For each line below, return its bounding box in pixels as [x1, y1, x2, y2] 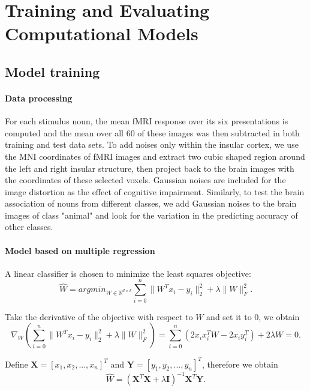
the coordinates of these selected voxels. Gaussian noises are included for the [5, 174, 286, 186]
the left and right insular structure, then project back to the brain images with [5, 162, 294, 174]
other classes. [5, 220, 53, 233]
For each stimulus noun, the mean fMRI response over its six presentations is [5, 115, 288, 127]
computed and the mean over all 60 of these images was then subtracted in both [5, 126, 300, 139]
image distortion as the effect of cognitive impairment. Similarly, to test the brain [5, 185, 305, 198]
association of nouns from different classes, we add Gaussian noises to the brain [5, 197, 297, 210]
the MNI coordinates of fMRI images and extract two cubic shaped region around [5, 150, 305, 162]
